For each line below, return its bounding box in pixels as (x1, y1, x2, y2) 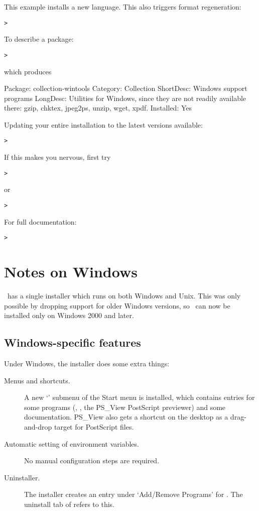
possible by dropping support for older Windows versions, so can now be (4, 300, 230, 311)
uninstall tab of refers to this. (24, 498, 114, 509)
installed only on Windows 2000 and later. (4, 310, 134, 321)
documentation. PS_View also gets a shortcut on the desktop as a (24, 412, 228, 422)
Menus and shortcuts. (4, 375, 70, 385)
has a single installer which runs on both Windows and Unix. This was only (7, 290, 241, 300)
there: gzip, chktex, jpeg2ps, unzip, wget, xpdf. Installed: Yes (4, 103, 192, 113)
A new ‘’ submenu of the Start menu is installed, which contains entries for (24, 392, 255, 402)
